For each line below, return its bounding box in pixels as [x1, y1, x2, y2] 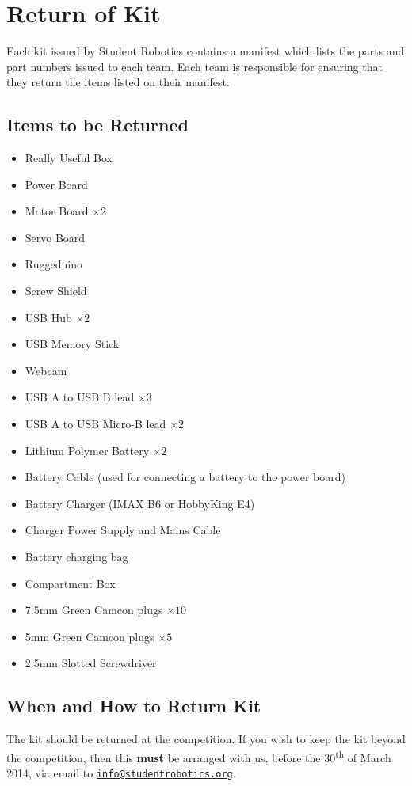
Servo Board [25, 229, 86, 245]
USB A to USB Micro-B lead [25, 416, 166, 432]
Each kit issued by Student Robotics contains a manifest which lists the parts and [6, 43, 405, 59]
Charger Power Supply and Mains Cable [25, 522, 221, 538]
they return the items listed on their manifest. [6, 74, 230, 90]
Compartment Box [25, 575, 116, 591]
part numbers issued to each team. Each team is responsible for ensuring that [6, 58, 383, 74]
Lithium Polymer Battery [25, 442, 150, 458]
